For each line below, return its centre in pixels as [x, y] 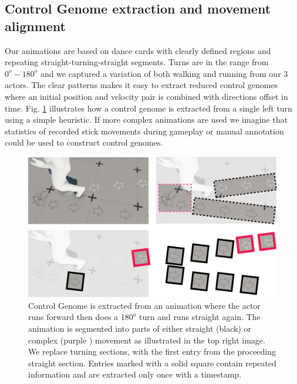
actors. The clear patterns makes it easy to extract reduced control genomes [141, 85]
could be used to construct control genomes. [84, 142]
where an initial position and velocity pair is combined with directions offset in [146, 96]
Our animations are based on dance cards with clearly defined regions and [138, 50]
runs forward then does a [73, 317]
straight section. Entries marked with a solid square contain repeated [152, 363]
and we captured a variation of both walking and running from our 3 [164, 73]
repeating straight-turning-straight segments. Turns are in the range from [137, 62]
